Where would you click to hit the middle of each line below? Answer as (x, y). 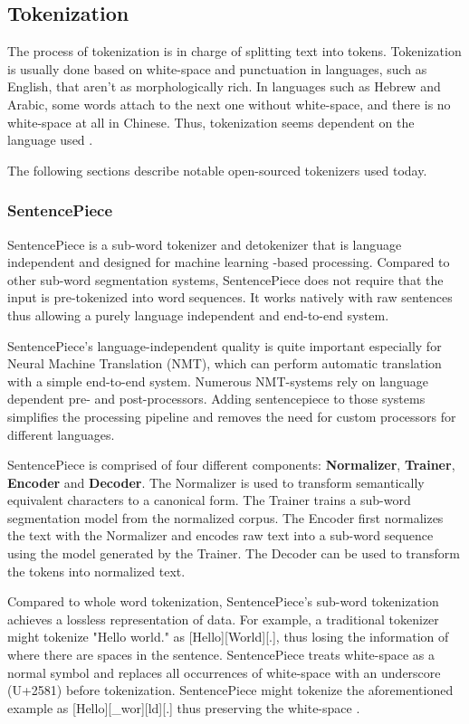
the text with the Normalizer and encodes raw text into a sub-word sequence (220, 535)
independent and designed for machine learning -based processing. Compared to (229, 262)
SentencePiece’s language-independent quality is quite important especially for (225, 345)
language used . (50, 140)
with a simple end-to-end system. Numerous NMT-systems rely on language (218, 381)
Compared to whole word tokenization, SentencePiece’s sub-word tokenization (223, 601)
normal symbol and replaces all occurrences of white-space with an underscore (224, 672)
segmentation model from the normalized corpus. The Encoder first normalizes (225, 517)
